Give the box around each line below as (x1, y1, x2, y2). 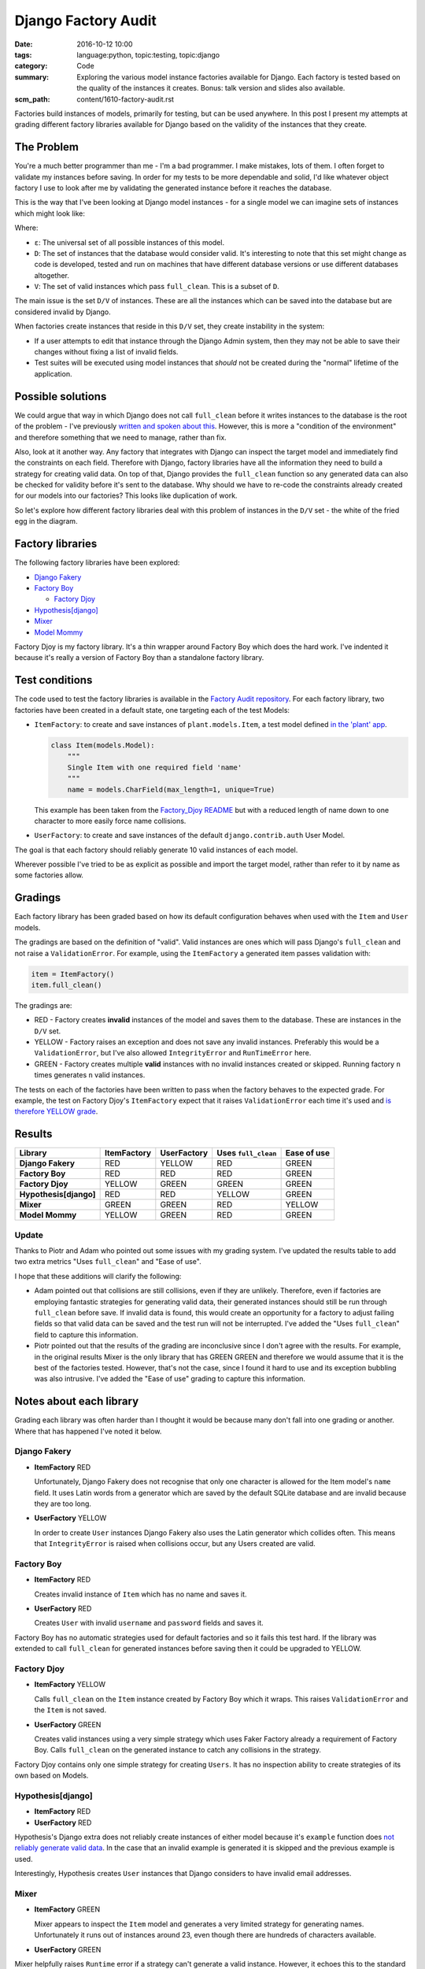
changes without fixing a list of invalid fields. (34, 347, 179, 357)
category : (14, 61, 48, 71)
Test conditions (14, 673, 93, 687)
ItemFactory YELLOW (34, 1680, 106, 1689)
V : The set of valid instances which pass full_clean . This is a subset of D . (34, 282, 279, 291)
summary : (14, 72, 50, 82)
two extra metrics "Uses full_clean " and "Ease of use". (14, 1257, 201, 1266)
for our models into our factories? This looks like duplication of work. (14, 491, 238, 500)
